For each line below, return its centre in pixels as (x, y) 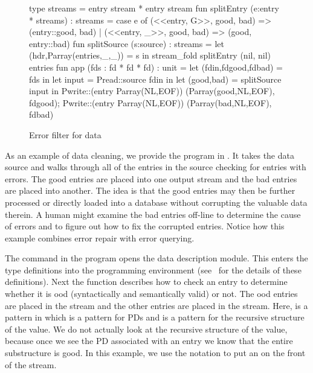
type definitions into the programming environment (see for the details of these (153, 269)
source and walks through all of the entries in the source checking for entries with (156, 167)
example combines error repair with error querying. (100, 238)
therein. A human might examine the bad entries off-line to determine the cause (153, 214)
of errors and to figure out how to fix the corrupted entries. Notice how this (145, 226)
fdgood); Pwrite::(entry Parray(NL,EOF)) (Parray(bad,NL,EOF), (150, 102)
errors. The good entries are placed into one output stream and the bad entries (151, 178)
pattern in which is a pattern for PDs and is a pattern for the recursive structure (155, 317)
